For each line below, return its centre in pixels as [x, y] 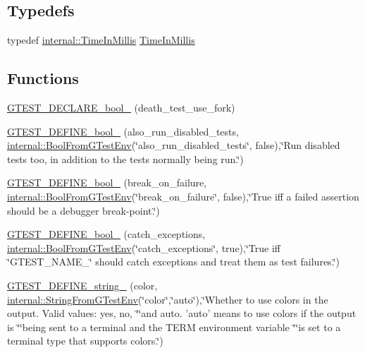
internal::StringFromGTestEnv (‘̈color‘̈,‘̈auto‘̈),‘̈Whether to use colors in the [168, 299]
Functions [43, 78]
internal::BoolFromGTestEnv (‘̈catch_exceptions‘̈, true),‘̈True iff [144, 247]
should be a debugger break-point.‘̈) [83, 210]
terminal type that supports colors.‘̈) [85, 341]
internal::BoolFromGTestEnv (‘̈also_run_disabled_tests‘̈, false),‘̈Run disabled [174, 145]
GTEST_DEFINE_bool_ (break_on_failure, [107, 183]
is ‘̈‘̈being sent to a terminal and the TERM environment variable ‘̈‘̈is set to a [174, 327]
